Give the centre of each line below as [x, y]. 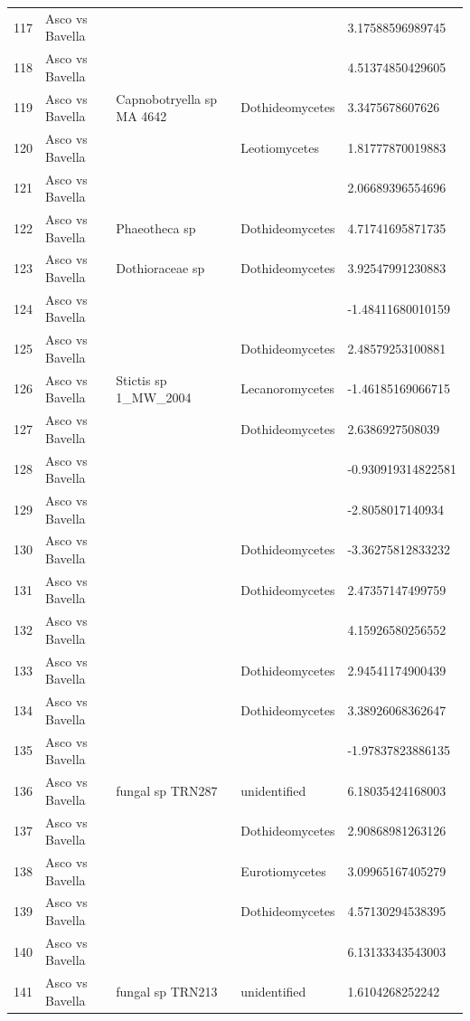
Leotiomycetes [280, 147]
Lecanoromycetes [288, 388]
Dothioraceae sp [160, 268]
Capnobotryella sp [167, 98]
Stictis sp [141, 379]
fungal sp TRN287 [167, 790]
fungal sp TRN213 [167, 992]
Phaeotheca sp [156, 227]
